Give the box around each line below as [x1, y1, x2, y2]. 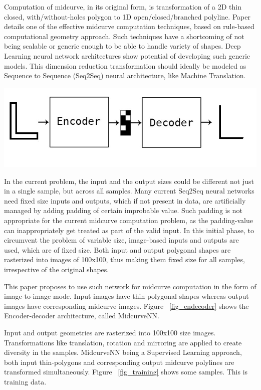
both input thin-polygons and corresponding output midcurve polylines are [4, 356, 234, 367]
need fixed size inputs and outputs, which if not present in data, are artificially [4, 195, 246, 206]
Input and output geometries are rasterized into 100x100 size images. [4, 327, 216, 337]
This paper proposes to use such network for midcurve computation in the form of [4, 281, 256, 291]
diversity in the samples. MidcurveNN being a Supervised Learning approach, [4, 347, 242, 357]
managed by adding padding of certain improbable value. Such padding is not [4, 205, 242, 216]
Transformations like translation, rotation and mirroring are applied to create [4, 337, 242, 347]
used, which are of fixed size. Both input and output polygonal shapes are [4, 244, 231, 255]
